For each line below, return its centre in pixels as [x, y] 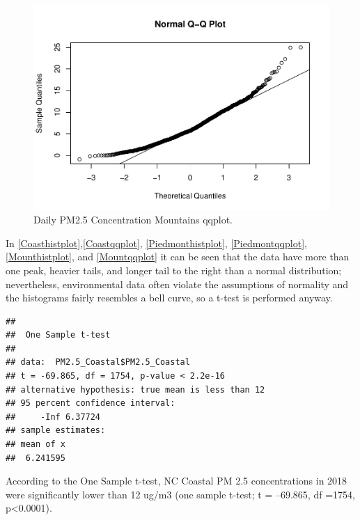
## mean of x [36, 444]
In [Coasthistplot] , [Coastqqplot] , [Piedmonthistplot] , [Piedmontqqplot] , [156, 243]
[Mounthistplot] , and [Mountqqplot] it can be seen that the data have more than [178, 257]
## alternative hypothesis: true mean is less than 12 [135, 389]
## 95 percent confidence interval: [91, 403]
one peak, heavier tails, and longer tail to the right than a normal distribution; [174, 270]
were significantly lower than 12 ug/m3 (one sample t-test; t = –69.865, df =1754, [180, 494]
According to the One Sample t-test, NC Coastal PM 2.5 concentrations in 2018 [177, 481]
